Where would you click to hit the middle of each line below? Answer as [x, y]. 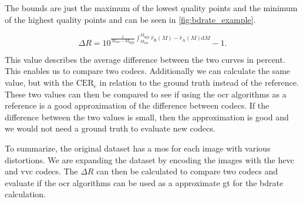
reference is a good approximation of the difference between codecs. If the [137, 105]
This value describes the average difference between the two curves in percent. [145, 59]
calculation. [26, 194]
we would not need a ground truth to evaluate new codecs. [110, 128]
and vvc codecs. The [41, 171]
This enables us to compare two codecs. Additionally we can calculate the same [148, 71]
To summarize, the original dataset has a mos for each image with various [138, 148]
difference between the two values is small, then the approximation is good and [147, 117]
